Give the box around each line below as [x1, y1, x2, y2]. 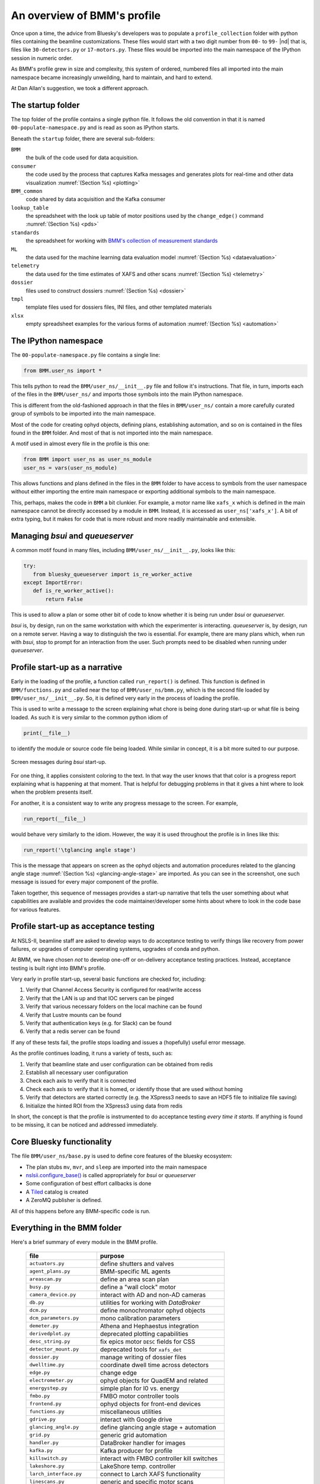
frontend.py [29, 1401, 62, 1407]
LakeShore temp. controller [100, 1462, 176, 1470]
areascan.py [29, 1276, 62, 1282]
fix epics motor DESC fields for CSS [100, 1337, 196, 1346]
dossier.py [29, 1354, 59, 1361]
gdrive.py [29, 1416, 56, 1423]
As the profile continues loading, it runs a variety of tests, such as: [11, 1049, 173, 1057]
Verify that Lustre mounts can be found [25, 1011, 121, 1018]
